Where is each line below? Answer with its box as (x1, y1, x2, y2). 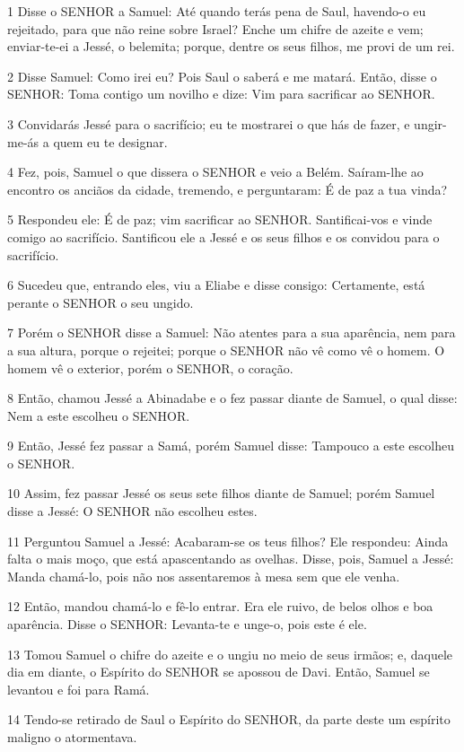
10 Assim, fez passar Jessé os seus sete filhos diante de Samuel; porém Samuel (7, 484, 435, 503)
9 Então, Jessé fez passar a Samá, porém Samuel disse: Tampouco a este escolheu (7, 436, 454, 455)
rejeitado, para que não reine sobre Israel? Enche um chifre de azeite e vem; (7, 19, 424, 38)
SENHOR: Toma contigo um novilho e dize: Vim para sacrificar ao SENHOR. (7, 84, 435, 103)
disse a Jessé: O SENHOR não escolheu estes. (7, 502, 258, 520)
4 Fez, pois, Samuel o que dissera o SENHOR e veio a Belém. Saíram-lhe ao (7, 162, 424, 181)
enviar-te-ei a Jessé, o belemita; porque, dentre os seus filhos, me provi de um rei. (7, 37, 455, 56)
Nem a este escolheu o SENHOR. (7, 406, 190, 424)
